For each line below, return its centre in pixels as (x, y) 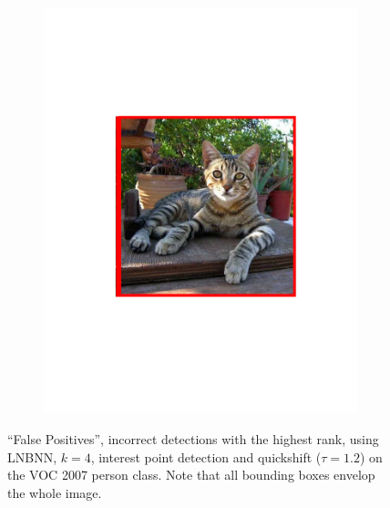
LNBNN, (32, 456)
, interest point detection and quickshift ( (206, 456)
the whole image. (55, 492)
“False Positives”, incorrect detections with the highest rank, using (193, 438)
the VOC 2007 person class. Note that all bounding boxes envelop (191, 475)
